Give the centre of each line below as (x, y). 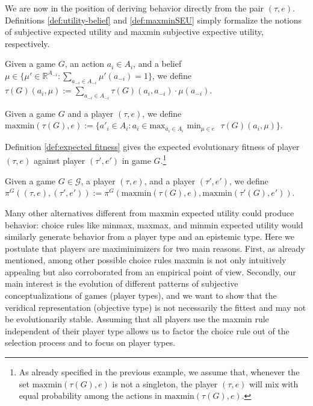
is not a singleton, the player (165, 383)
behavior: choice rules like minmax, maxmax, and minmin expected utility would (154, 224)
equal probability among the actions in (90, 395)
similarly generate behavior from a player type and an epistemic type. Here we (150, 236)
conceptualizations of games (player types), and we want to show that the (141, 295)
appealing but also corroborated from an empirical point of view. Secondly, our (150, 271)
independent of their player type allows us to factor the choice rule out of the (147, 330)
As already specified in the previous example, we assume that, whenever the (159, 372)
